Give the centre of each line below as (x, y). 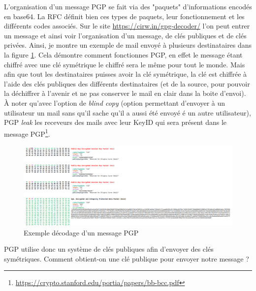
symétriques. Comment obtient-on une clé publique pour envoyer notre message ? (127, 258)
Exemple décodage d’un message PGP (81, 232)
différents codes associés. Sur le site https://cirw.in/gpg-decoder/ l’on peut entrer (127, 26)
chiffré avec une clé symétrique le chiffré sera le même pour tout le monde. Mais (125, 64)
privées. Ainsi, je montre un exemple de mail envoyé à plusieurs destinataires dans (128, 45)
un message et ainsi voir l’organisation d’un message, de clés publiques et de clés (125, 35)
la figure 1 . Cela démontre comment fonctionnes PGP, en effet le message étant (123, 54)
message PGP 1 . (27, 133)
